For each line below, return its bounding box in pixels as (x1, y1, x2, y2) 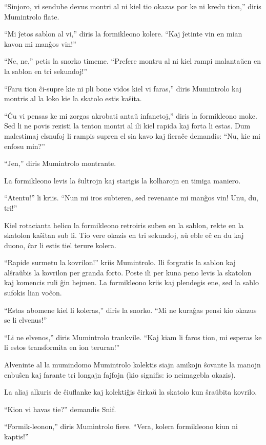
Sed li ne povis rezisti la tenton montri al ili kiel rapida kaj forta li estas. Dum (4, 120, 251, 131)
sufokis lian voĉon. (4, 287, 62, 298)
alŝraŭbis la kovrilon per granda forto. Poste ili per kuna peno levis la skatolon (4, 267, 252, 277)
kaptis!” (4, 431, 29, 441)
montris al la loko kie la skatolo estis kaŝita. (4, 93, 142, 104)
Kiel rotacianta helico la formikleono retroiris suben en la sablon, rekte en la (4, 219, 244, 230)
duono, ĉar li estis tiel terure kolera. (4, 239, 116, 250)
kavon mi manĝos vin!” (4, 38, 76, 49)
